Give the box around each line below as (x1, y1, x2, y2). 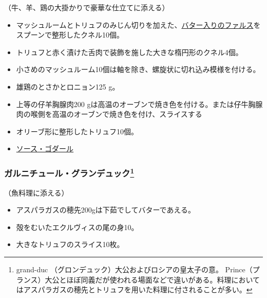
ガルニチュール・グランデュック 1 (4, 165, 135, 180)
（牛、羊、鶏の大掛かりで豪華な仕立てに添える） (4, 2, 169, 12)
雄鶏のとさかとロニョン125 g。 (16, 81, 120, 92)
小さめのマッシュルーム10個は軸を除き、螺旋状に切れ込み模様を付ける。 (16, 64, 260, 75)
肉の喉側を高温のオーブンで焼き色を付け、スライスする (16, 109, 202, 119)
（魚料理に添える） (4, 187, 69, 198)
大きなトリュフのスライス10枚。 (16, 239, 124, 250)
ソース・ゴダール (16, 143, 74, 154)
